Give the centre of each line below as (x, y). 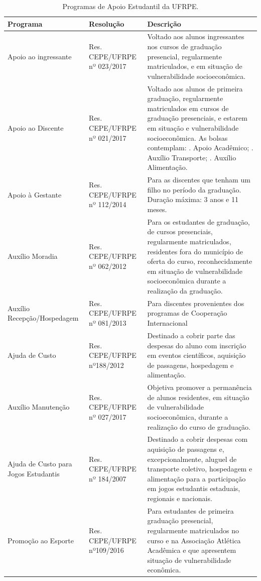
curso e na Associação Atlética (194, 540)
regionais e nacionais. (180, 498)
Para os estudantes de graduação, (199, 221)
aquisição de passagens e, (186, 449)
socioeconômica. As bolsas (187, 137)
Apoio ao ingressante (40, 56)
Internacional (167, 323)
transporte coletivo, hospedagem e (200, 469)
